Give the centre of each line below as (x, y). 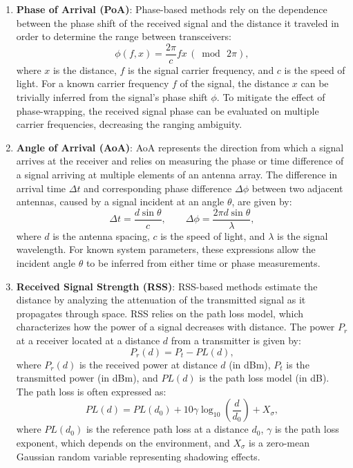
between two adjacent (297, 188)
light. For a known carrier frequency (93, 83)
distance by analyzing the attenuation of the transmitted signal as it (161, 300)
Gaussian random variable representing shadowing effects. (138, 456)
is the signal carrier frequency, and (201, 69)
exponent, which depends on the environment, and (123, 442)
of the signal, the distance (235, 83)
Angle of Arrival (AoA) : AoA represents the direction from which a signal (180, 147)
